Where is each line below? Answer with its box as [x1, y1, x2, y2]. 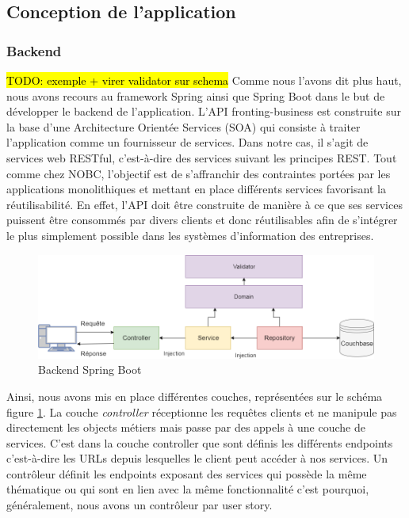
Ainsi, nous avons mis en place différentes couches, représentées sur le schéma [6, 387, 383, 404]
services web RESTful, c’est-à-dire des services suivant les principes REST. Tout [6, 149, 397, 166]
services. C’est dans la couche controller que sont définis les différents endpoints [6, 434, 393, 451]
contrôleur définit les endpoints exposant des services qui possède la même [6, 465, 367, 482]
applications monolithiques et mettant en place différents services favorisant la [6, 181, 386, 197]
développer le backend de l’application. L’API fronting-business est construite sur [6, 103, 402, 120]
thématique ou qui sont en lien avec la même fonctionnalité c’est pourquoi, [6, 481, 369, 497]
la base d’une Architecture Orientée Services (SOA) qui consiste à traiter [6, 118, 361, 135]
